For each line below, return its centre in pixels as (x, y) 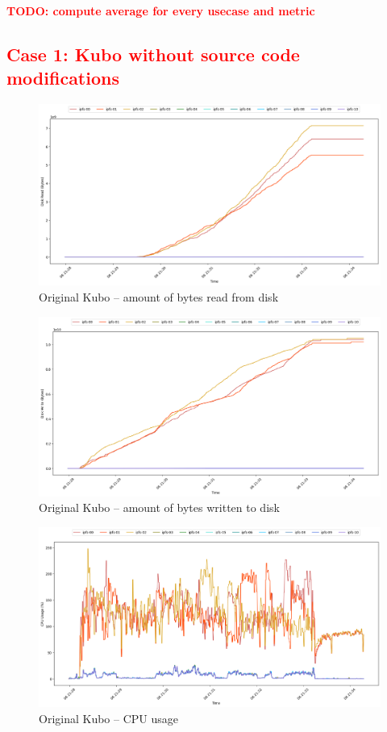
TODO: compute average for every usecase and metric (161, 10)
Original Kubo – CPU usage (108, 718)
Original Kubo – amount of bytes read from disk (159, 297)
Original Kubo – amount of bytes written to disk (159, 507)
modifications (63, 78)
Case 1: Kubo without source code (153, 54)
